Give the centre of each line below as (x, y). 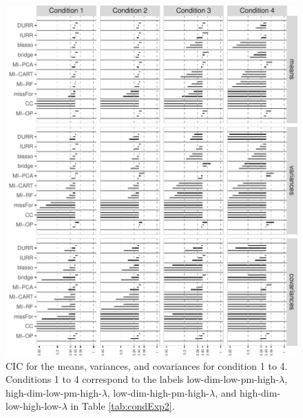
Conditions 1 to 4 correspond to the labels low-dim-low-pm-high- (142, 379)
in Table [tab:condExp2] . (123, 406)
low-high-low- (34, 406)
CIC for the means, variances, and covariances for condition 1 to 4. (147, 365)
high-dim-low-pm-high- (54, 392)
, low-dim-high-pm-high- (158, 392)
